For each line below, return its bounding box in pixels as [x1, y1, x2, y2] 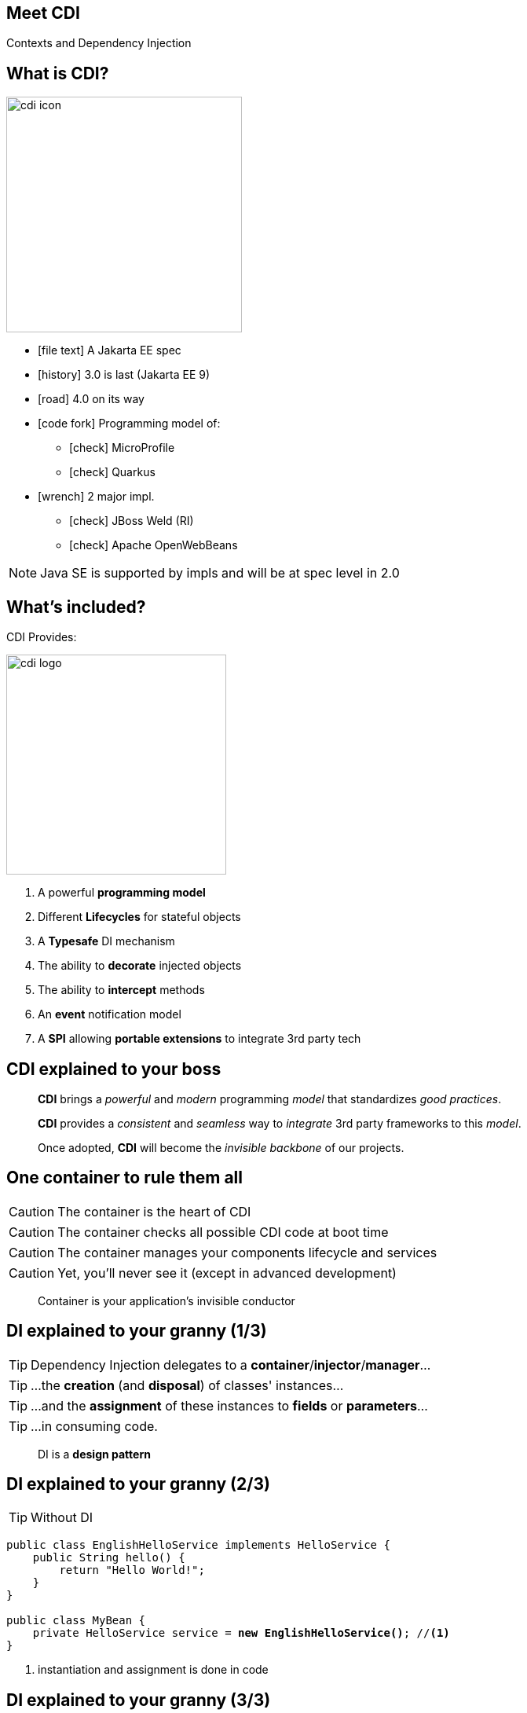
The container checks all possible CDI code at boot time [57, 1223, 389, 1240]
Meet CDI [6, 3, 80, 23]
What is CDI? [6, 63, 109, 83]
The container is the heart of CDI [57, 1203, 251, 1220]
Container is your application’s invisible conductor [38, 1293, 295, 1308]
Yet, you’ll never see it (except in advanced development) [57, 1264, 397, 1281]
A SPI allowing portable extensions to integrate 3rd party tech [38, 1032, 361, 1046]
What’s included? [6, 596, 146, 617]
